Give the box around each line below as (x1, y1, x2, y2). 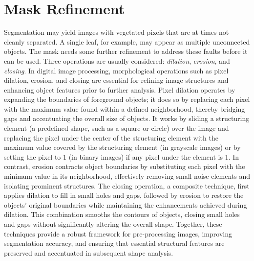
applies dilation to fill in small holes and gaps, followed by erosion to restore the (4, 190, 244, 200)
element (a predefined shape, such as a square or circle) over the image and (4, 123, 229, 133)
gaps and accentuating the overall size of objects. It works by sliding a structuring (4, 113, 250, 123)
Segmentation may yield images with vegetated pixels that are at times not (4, 27, 229, 37)
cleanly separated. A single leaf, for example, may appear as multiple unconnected (4, 36, 250, 47)
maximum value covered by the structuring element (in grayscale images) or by (4, 142, 241, 152)
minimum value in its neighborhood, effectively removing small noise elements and (4, 171, 250, 181)
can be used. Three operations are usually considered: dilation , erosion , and (4, 55, 230, 66)
